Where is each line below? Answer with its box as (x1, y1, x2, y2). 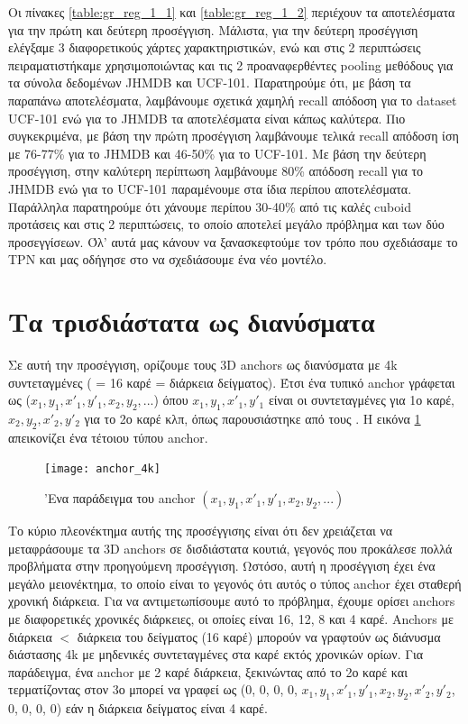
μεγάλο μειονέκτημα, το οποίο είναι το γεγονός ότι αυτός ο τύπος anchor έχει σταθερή (8, 573, 462, 592)
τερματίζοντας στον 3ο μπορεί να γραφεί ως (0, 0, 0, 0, (8, 680, 298, 699)
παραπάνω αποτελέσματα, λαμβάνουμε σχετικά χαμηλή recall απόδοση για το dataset (8, 90, 457, 109)
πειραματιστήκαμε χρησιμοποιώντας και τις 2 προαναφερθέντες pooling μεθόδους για (8, 55, 454, 74)
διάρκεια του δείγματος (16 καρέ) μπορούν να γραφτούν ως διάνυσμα (77, 627, 441, 646)
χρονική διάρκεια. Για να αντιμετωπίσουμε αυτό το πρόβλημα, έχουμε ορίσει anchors (8, 591, 455, 610)
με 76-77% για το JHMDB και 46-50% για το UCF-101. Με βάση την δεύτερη (8, 143, 427, 162)
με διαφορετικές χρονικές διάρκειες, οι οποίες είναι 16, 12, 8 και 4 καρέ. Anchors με (8, 609, 454, 628)
